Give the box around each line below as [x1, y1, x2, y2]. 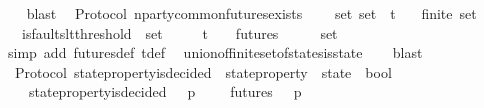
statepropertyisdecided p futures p [28, 81, 302, 102]
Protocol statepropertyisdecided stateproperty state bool [14, 61, 392, 82]
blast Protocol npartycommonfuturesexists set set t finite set [26, 3, 477, 23]
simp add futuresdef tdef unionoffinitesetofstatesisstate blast [7, 42, 423, 63]
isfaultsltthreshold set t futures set [21, 22, 338, 43]
